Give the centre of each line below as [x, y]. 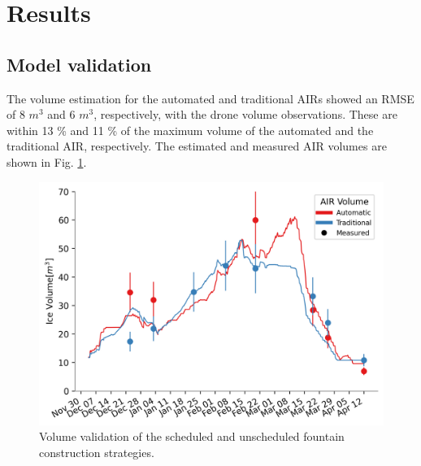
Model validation [79, 64]
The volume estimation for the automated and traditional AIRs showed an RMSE [210, 98]
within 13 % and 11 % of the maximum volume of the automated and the [190, 130]
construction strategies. [97, 452]
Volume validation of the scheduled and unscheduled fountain [192, 436]
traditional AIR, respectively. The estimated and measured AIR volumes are [197, 146]
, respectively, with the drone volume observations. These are [245, 114]
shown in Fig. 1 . [47, 161]
